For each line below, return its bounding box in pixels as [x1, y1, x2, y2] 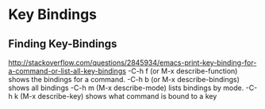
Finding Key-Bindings [8, 37, 117, 51]
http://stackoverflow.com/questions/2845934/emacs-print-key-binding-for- [8, 58, 257, 67]
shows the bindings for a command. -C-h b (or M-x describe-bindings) [8, 75, 240, 84]
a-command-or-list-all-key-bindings [8, 66, 127, 76]
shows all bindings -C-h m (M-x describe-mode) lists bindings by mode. [8, 83, 244, 92]
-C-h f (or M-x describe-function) [128, 66, 238, 76]
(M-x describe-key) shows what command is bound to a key [19, 92, 217, 100]
